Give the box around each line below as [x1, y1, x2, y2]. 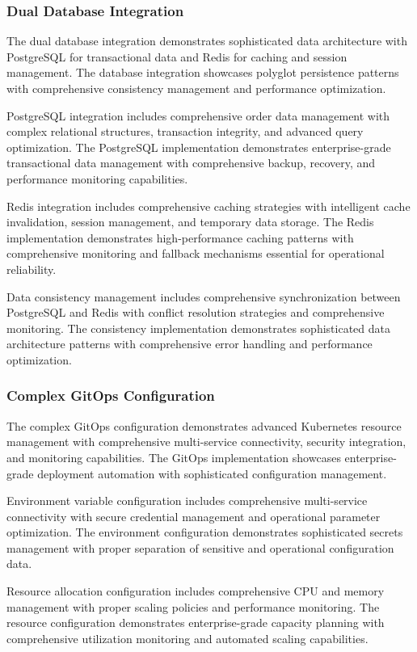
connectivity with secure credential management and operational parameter [6, 507, 381, 524]
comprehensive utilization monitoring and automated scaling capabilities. [6, 629, 369, 646]
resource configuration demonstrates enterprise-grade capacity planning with [6, 614, 385, 631]
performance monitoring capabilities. [6, 170, 188, 187]
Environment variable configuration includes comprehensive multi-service [6, 492, 368, 509]
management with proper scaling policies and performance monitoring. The [6, 598, 380, 615]
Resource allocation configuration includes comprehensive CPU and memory [6, 583, 385, 599]
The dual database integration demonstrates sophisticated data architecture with [6, 32, 407, 49]
